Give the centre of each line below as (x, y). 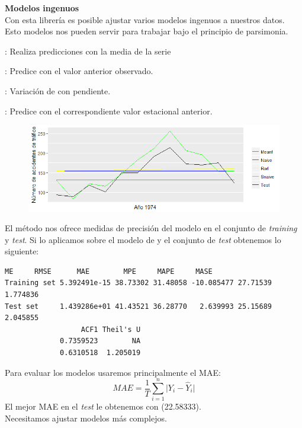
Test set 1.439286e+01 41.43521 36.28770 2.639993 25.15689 (139, 306)
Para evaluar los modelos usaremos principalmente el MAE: (113, 372)
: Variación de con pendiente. (58, 90)
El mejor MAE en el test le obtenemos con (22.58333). (103, 406)
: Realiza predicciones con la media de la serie (88, 51)
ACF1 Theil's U (111, 329)
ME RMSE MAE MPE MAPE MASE (109, 271)
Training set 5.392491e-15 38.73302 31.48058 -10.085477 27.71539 (139, 283)
